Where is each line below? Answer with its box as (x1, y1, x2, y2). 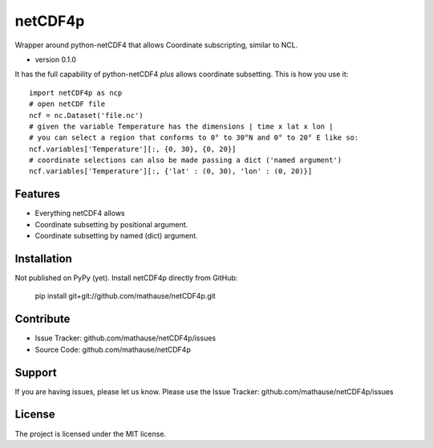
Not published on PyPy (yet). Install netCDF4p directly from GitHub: (14, 273, 238, 283)
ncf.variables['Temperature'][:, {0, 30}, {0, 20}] (29, 145, 237, 153)
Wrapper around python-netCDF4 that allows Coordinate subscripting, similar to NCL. (14, 40, 298, 50)
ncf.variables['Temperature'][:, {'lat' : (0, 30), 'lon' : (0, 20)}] (29, 167, 313, 176)
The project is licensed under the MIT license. (14, 429, 167, 438)
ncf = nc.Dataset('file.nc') (29, 111, 144, 120)
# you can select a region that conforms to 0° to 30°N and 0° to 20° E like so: (29, 133, 359, 142)
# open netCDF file (29, 100, 106, 108)
